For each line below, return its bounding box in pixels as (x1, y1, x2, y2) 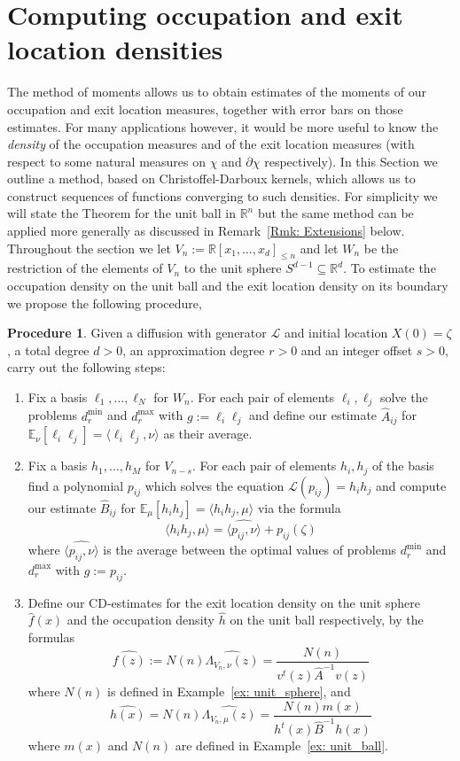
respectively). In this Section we (264, 151, 438, 170)
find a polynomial (27, 476, 124, 494)
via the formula (257, 498, 341, 516)
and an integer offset (300, 340, 413, 359)
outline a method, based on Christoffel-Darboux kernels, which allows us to (7, 169, 416, 188)
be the (363, 238, 399, 257)
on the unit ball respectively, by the (230, 610, 424, 629)
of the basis (372, 456, 434, 475)
